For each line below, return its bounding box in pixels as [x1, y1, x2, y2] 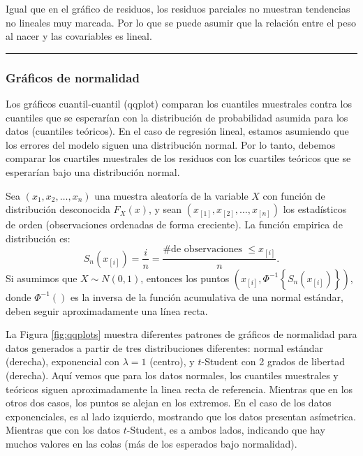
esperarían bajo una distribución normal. [6, 164, 180, 179]
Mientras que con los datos [6, 422, 120, 437]
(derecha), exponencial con [6, 354, 119, 369]
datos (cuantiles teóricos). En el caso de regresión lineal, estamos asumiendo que [6, 124, 349, 138]
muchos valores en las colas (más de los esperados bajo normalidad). [6, 436, 297, 450]
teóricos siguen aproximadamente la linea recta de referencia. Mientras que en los [6, 381, 353, 396]
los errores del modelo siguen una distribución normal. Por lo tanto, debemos [6, 137, 336, 152]
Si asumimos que [6, 270, 77, 285]
